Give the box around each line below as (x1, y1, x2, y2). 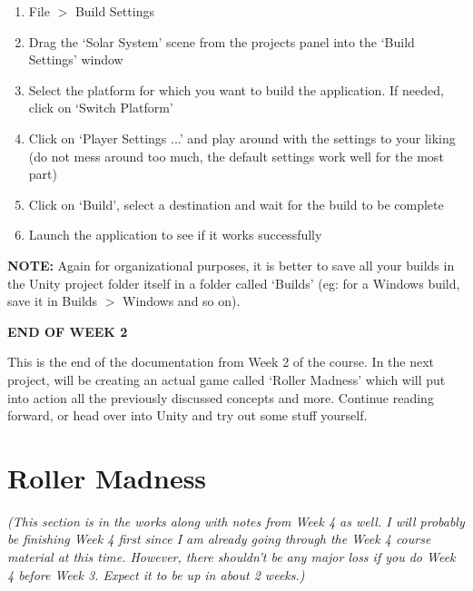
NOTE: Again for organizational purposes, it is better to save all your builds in (7, 255, 455, 274)
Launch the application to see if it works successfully (28, 225, 322, 244)
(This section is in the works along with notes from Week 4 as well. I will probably (7, 511, 465, 530)
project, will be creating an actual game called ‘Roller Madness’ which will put (7, 369, 446, 389)
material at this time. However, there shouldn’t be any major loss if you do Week (7, 547, 456, 566)
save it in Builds (7, 291, 98, 310)
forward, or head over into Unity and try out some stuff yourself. (7, 406, 368, 425)
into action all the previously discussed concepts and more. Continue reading (7, 388, 434, 407)
